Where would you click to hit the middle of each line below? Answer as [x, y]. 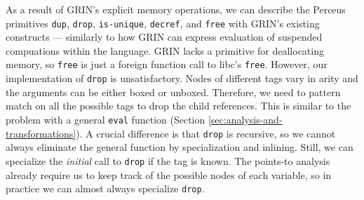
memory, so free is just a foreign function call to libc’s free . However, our [167, 64]
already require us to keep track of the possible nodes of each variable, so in [169, 174]
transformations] [41, 133]
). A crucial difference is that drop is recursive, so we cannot [206, 133]
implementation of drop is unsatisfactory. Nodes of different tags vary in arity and [182, 78]
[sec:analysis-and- [245, 119]
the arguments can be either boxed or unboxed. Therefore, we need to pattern [173, 92]
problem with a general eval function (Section [106, 119]
